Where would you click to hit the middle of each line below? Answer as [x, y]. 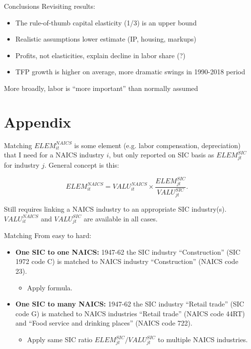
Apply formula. [50, 287]
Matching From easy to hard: [48, 235]
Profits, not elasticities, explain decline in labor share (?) [100, 55]
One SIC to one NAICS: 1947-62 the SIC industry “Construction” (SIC [128, 251]
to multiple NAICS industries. [203, 339]
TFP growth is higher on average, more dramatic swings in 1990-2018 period [130, 72]
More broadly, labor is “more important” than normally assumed [101, 88]
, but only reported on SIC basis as [162, 155]
